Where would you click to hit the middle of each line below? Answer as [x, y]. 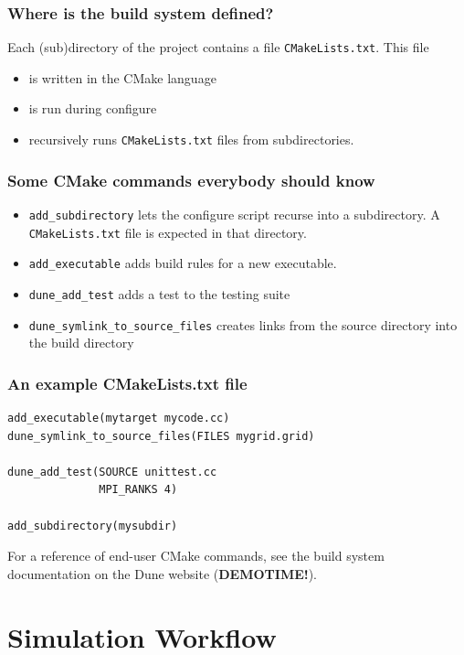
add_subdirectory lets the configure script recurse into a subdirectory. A [234, 214]
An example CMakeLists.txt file [127, 383]
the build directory [81, 343]
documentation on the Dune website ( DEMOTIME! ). [163, 573]
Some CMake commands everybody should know [191, 180]
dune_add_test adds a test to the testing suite [159, 293]
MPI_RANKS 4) [138, 490]
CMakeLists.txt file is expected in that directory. [168, 232]
